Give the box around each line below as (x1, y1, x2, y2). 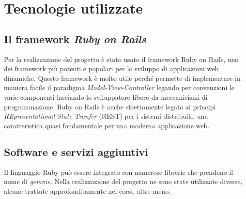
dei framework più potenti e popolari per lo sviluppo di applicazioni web (4, 63, 219, 74)
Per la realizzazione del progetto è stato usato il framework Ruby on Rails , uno (4, 54, 239, 64)
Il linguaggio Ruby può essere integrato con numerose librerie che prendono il (4, 167, 233, 177)
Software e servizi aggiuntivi (4, 144, 149, 159)
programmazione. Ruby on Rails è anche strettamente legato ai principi (4, 101, 216, 111)
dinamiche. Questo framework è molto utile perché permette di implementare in (4, 73, 241, 83)
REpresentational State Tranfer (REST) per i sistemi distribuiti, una (4, 111, 208, 121)
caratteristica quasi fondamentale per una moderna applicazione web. (4, 120, 210, 130)
